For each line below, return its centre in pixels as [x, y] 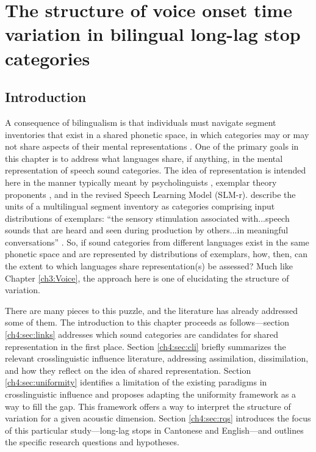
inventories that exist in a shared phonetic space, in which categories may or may [157, 134]
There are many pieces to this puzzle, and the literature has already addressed [152, 310]
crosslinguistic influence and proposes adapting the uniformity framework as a [151, 394]
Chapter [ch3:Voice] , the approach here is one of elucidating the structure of [147, 278]
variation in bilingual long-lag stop [153, 34]
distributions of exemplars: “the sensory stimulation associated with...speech [147, 218]
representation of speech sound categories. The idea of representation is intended [156, 170]
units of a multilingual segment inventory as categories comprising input [140, 206]
